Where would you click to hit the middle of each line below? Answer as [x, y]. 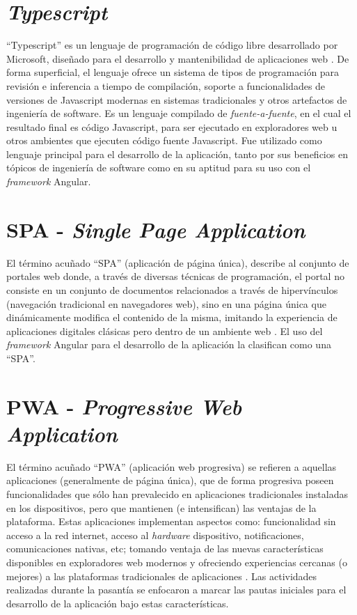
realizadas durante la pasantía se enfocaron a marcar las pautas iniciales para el [176, 590]
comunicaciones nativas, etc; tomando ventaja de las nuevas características [165, 548]
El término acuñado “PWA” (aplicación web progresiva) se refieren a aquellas [172, 466]
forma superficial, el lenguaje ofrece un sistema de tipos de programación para [173, 72]
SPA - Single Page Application [156, 229]
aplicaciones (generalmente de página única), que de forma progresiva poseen [170, 480]
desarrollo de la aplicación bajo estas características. [118, 603]
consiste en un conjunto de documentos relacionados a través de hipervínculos [172, 289]
